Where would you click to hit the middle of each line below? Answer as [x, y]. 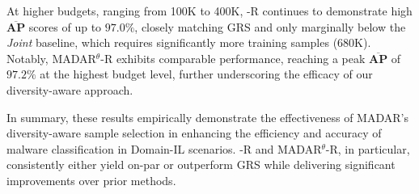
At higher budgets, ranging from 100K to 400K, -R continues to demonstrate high [209, 11]
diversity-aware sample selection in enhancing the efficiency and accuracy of [194, 133]
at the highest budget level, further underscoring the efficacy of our [206, 74]
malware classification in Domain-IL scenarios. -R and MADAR [164, 148]
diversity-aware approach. [70, 89]
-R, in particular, [368, 148]
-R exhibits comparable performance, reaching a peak [233, 58]
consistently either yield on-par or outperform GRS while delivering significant [201, 164]
